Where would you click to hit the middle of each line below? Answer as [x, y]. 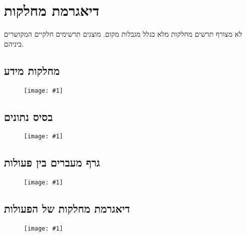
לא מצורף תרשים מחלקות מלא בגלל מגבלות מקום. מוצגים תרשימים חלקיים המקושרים [123, 34]
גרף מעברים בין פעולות [52, 162]
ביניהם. [14, 43]
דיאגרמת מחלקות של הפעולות [67, 208]
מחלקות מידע [32, 70]
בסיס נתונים [29, 116]
